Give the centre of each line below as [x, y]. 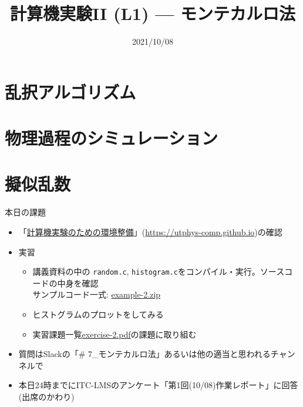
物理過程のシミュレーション [111, 138]
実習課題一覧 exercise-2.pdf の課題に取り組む [115, 334]
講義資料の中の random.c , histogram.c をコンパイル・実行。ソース [159, 271]
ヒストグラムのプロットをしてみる [98, 314]
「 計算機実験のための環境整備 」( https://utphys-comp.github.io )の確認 [150, 232]
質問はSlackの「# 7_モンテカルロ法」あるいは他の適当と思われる [144, 354]
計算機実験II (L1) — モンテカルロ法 [153, 13]
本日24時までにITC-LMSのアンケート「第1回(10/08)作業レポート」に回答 [158, 385]
